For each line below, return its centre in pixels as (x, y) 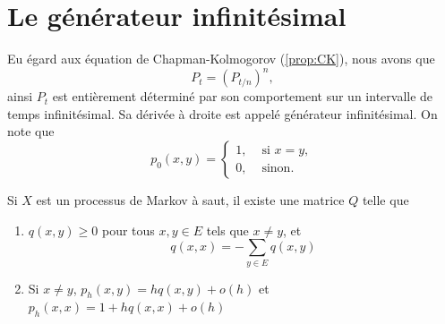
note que (31, 131)
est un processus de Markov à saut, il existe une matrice (190, 200)
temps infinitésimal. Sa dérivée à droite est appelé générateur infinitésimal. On (222, 113)
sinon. (278, 168)
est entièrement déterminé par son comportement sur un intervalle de (243, 96)
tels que (227, 230)
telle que (385, 200)
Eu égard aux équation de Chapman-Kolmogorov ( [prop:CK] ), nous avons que (221, 59)
